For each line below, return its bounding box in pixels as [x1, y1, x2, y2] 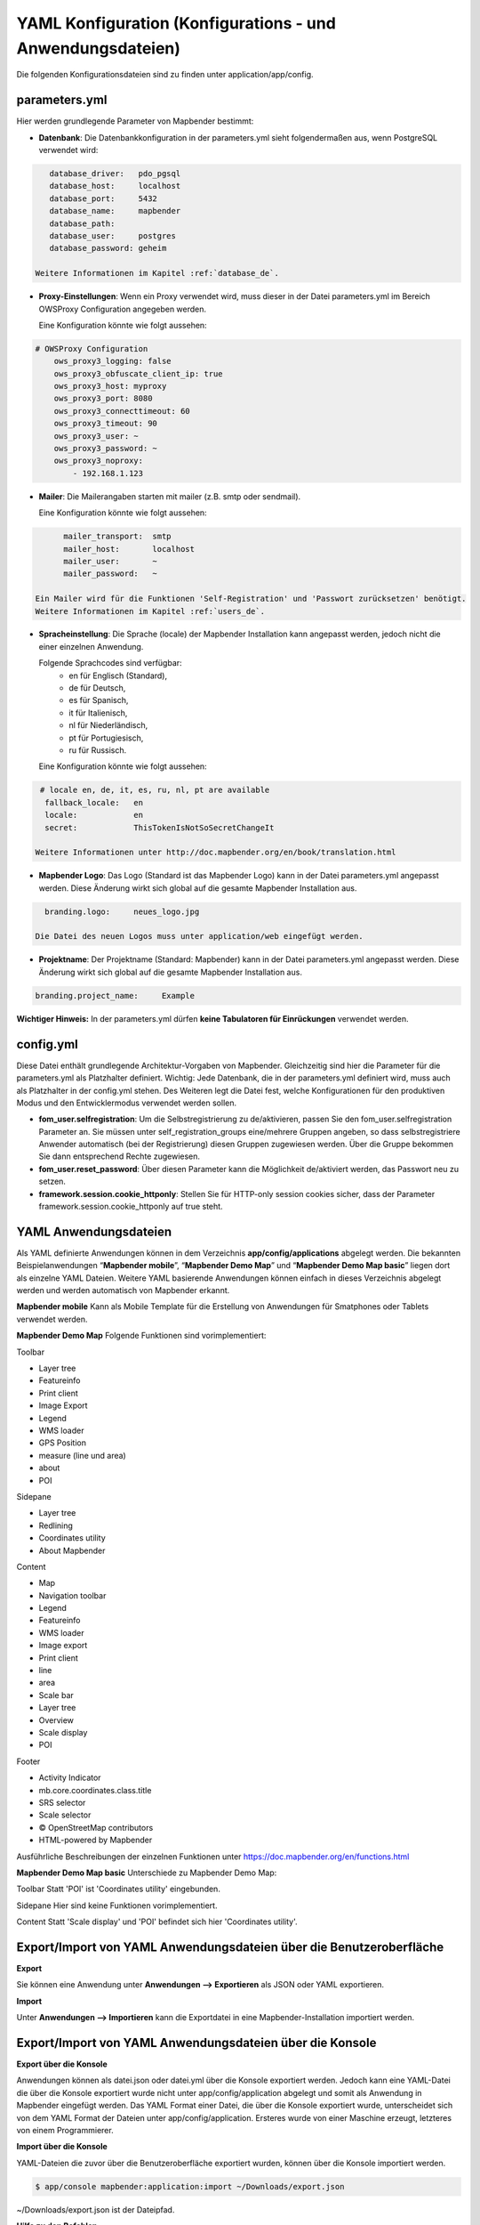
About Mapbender [38, 1545, 106, 1556]
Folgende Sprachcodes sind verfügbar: [38, 658, 182, 668]
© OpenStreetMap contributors [38, 1822, 154, 1833]
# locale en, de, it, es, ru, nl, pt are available [40, 785, 270, 796]
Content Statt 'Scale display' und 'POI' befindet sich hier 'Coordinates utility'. [16, 1916, 298, 1927]
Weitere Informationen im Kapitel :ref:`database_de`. [35, 268, 279, 279]
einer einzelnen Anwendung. [38, 641, 144, 651]
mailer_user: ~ [63, 556, 157, 566]
